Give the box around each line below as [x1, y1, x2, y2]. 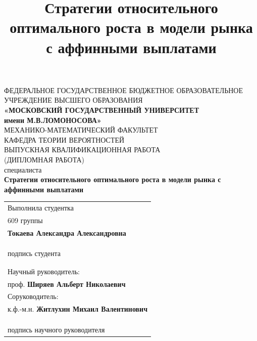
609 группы [8, 215, 43, 225]
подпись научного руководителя [8, 324, 105, 334]
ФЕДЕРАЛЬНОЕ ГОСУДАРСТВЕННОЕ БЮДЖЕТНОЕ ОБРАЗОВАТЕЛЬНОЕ [4, 84, 243, 95]
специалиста [4, 164, 42, 175]
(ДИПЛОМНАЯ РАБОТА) [4, 154, 85, 164]
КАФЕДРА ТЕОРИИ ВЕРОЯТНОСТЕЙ [4, 134, 125, 145]
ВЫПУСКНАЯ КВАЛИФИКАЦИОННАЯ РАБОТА [4, 144, 161, 155]
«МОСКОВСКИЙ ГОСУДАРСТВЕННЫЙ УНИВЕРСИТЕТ [4, 104, 199, 115]
